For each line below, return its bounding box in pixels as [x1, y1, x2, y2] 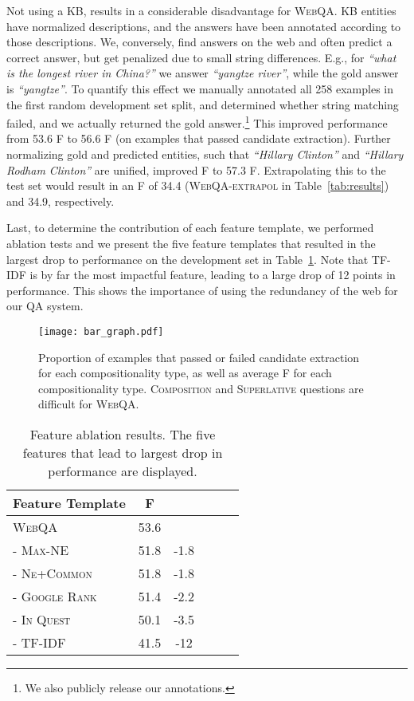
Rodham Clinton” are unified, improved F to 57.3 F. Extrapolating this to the [6, 161, 386, 178]
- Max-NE [13, 540, 69, 559]
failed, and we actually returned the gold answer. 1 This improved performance [6, 112, 388, 131]
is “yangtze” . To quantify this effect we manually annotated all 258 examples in [6, 80, 394, 96]
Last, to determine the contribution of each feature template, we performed [6, 219, 374, 236]
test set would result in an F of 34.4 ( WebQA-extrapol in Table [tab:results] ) [6, 177, 389, 194]
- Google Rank [13, 586, 97, 605]
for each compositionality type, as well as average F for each [38, 364, 332, 381]
